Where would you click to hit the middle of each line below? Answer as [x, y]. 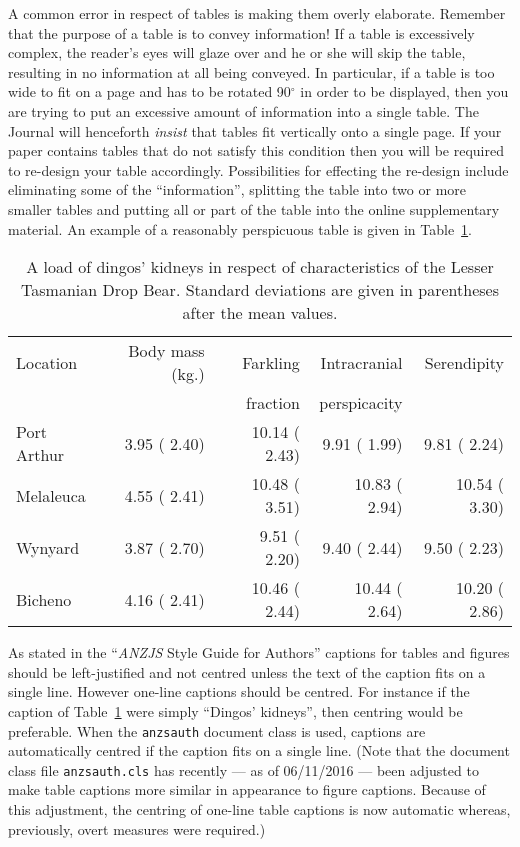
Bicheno [44, 599]
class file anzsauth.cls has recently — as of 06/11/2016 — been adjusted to [243, 769]
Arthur [40, 455]
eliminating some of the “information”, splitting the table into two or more [237, 189]
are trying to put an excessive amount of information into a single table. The [243, 110]
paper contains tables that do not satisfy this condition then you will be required [256, 150]
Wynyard [48, 547]
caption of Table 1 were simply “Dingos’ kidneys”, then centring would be [235, 710]
